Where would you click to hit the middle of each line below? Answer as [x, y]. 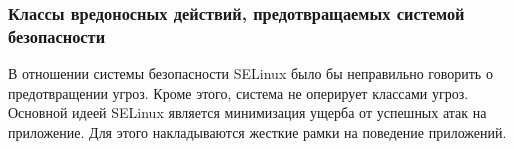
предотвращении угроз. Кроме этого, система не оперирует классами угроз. [238, 92]
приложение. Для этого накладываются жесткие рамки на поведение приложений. [257, 131]
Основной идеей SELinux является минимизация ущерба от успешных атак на [247, 112]
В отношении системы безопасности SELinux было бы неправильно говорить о [250, 73]
